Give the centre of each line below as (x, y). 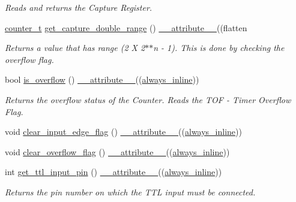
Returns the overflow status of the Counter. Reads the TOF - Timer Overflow (148, 99)
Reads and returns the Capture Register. (79, 7)
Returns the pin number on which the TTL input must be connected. (130, 192)
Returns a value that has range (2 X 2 (75, 48)
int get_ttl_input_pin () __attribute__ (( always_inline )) (113, 172)
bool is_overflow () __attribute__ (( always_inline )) (102, 79)
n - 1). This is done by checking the (219, 48)
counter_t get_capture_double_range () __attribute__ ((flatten (126, 27)
